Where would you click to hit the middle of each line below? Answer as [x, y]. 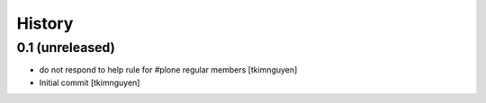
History [45, 23]
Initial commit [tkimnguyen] [90, 82]
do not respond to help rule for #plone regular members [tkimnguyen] [168, 70]
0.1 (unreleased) [66, 47]
